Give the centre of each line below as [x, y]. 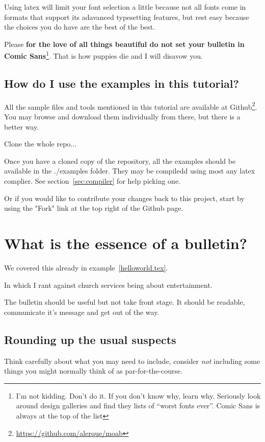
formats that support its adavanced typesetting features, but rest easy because [127, 17]
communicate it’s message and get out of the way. [82, 312]
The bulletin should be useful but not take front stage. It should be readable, [125, 302]
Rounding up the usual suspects [90, 339]
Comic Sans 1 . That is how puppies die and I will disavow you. [104, 55]
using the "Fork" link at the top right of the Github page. [94, 208]
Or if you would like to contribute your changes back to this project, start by [124, 198]
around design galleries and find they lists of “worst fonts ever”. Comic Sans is [138, 406]
